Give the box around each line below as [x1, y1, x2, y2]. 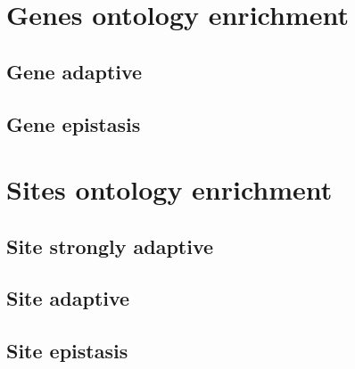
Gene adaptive [6, 57, 143, 85]
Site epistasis [6, 337, 128, 365]
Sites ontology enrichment [6, 171, 333, 208]
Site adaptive [6, 284, 130, 312]
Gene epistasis [6, 110, 141, 137]
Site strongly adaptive [6, 232, 214, 259]
